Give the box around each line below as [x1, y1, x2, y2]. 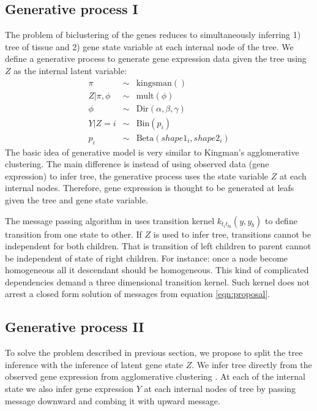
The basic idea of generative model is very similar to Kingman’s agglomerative [5, 145, 299, 158]
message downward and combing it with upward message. [5, 394, 220, 407]
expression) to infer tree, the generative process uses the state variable [5, 169, 269, 182]
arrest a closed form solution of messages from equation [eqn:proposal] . [5, 287, 270, 300]
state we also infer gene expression [5, 382, 133, 395]
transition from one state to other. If [5, 227, 142, 240]
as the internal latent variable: [13, 64, 127, 77]
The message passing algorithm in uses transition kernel [5, 214, 215, 227]
